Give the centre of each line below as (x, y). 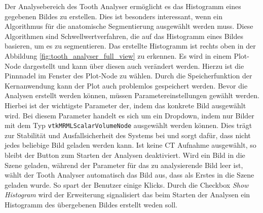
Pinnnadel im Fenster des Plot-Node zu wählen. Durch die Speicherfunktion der (128, 76)
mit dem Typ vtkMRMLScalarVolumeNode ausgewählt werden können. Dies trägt (128, 125)
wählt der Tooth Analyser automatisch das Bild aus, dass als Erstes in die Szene (129, 175)
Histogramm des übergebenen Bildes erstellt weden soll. (91, 204)
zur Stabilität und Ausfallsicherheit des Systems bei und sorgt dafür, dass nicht (128, 135)
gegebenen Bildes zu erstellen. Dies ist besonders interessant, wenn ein (114, 16)
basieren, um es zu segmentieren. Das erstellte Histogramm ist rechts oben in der (130, 46)
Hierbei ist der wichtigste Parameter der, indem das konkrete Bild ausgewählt (125, 105)
